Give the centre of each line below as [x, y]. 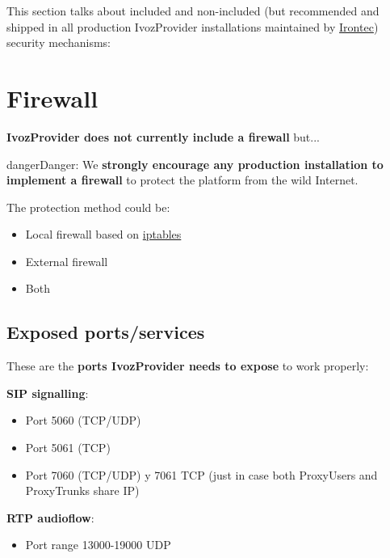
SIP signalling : [48, 393]
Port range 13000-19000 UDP [98, 545]
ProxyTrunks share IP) [82, 490]
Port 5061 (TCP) [68, 448]
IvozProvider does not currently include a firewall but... [163, 136]
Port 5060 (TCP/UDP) [83, 420]
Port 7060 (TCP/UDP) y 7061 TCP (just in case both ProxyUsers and [201, 474]
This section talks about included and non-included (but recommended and [193, 11]
